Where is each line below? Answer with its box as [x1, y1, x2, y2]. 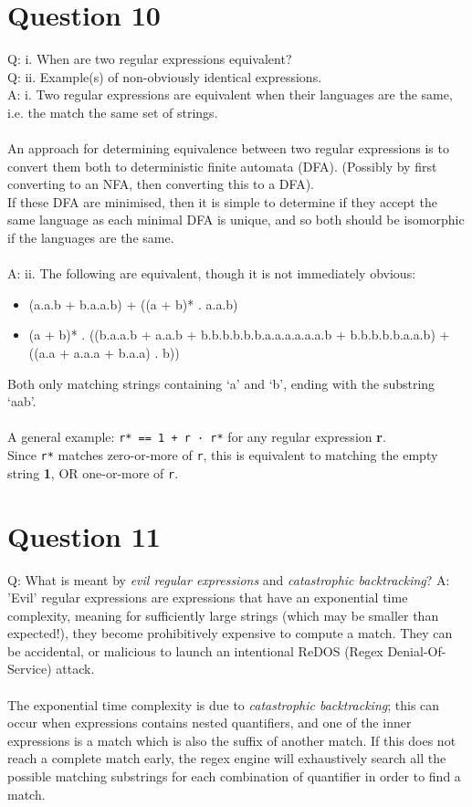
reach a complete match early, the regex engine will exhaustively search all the [7, 749, 446, 768]
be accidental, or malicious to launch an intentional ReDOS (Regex [7, 641, 383, 660]
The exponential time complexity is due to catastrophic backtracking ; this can [7, 695, 440, 714]
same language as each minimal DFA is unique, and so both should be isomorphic [7, 210, 465, 229]
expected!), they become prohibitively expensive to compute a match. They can [7, 624, 453, 643]
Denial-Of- [387, 641, 446, 660]
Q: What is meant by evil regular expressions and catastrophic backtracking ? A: [7, 570, 450, 589]
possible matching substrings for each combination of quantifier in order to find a [7, 767, 461, 786]
